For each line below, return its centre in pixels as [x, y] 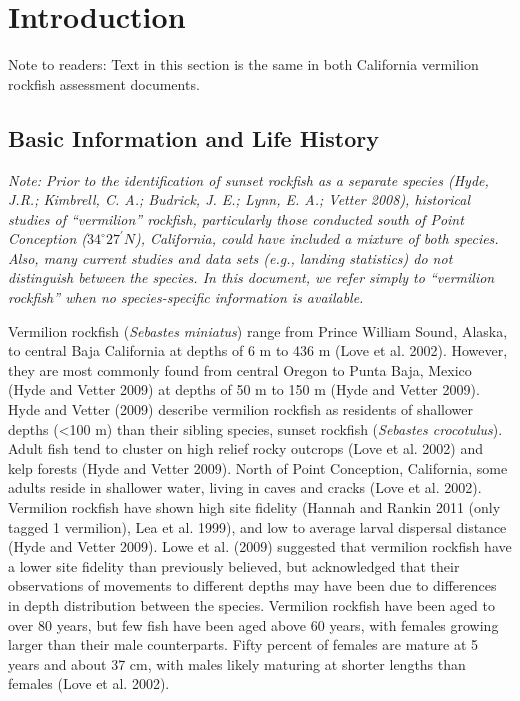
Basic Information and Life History [194, 137]
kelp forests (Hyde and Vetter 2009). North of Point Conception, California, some [258, 467]
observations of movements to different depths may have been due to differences [252, 585]
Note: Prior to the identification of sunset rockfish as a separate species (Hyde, [248, 179]
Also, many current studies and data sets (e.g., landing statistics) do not [230, 257]
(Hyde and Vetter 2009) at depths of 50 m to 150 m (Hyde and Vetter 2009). [244, 389]
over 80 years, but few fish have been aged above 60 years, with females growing [253, 624]
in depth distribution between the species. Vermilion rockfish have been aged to [251, 604]
